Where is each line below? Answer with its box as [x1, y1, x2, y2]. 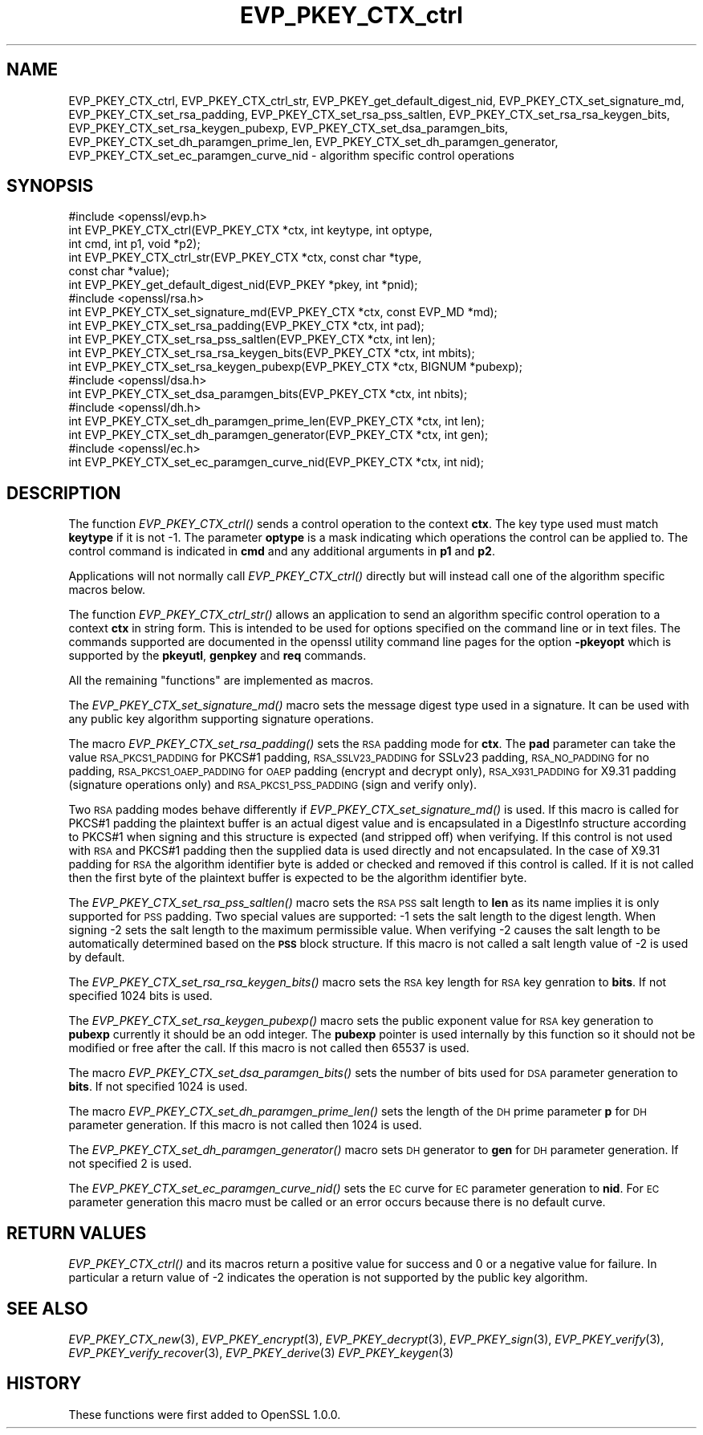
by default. [68, 950, 125, 965]
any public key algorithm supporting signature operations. [68, 712, 374, 726]
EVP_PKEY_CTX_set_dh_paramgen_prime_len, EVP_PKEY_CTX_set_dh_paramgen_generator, [68, 134, 559, 148]
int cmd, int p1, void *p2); [68, 237, 201, 251]
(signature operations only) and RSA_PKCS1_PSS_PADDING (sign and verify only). [68, 778, 477, 792]
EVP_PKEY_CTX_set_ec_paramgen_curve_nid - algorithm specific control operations [68, 148, 514, 162]
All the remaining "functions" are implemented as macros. [68, 673, 374, 688]
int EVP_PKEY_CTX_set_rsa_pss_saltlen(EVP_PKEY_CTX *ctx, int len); [68, 332, 436, 347]
